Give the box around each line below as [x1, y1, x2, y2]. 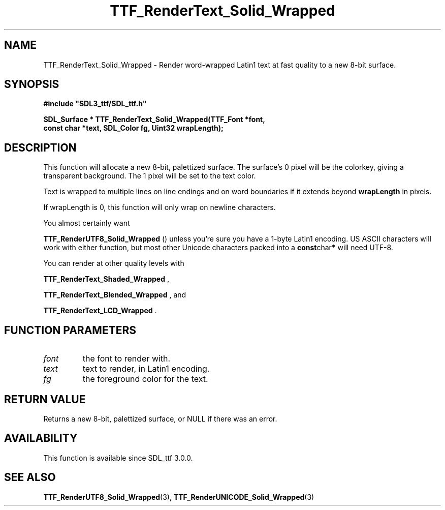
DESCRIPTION [4, 141, 77, 154]
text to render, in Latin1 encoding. [82, 364, 210, 374]
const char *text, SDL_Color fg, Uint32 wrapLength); [43, 124, 224, 133]
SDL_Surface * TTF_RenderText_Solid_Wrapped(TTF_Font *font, [43, 115, 265, 124]
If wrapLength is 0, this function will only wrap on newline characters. [43, 203, 276, 212]
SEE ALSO [4, 471, 56, 484]
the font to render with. [82, 353, 171, 364]
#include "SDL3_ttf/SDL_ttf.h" [43, 99, 147, 108]
